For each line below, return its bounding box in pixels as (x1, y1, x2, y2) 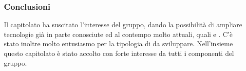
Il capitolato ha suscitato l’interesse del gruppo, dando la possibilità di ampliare (4, 19, 243, 30)
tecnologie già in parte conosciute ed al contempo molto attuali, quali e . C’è (4, 29, 233, 39)
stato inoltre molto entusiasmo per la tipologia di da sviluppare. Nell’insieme (4, 38, 233, 49)
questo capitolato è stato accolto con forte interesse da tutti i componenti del (4, 48, 234, 58)
